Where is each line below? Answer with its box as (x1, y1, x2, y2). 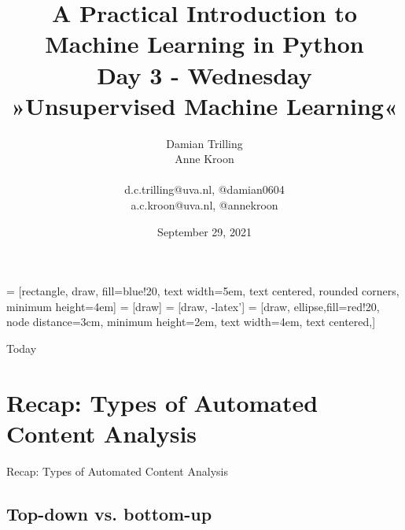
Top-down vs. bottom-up (6, 501, 212, 525)
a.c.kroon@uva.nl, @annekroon (131, 197, 278, 213)
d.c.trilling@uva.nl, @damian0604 (124, 181, 285, 198)
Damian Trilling (166, 135, 243, 151)
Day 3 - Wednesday (97, 58, 312, 91)
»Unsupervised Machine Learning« (11, 89, 398, 121)
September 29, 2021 (157, 223, 252, 239)
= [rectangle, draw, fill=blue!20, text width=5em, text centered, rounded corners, (6, 283, 399, 299)
